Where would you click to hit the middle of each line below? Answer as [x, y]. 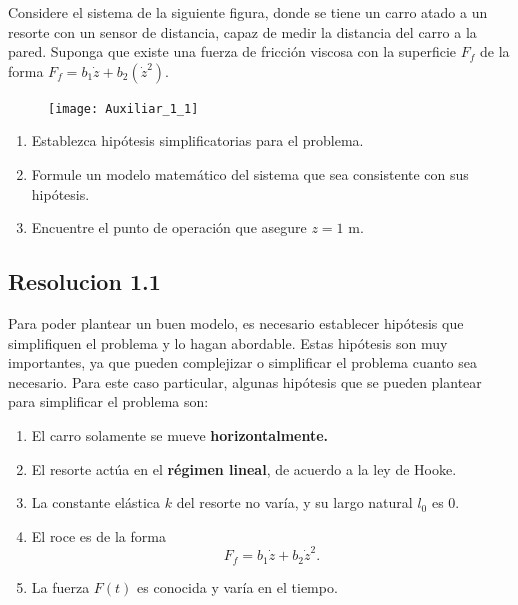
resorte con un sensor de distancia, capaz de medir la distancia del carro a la [242, 31]
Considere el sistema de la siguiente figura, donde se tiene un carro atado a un [248, 12]
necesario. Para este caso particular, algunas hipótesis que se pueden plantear [245, 381]
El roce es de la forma [98, 535]
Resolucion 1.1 [84, 281]
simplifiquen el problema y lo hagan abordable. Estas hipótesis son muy [228, 342]
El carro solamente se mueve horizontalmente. [180, 434]
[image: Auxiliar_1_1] [123, 108]
